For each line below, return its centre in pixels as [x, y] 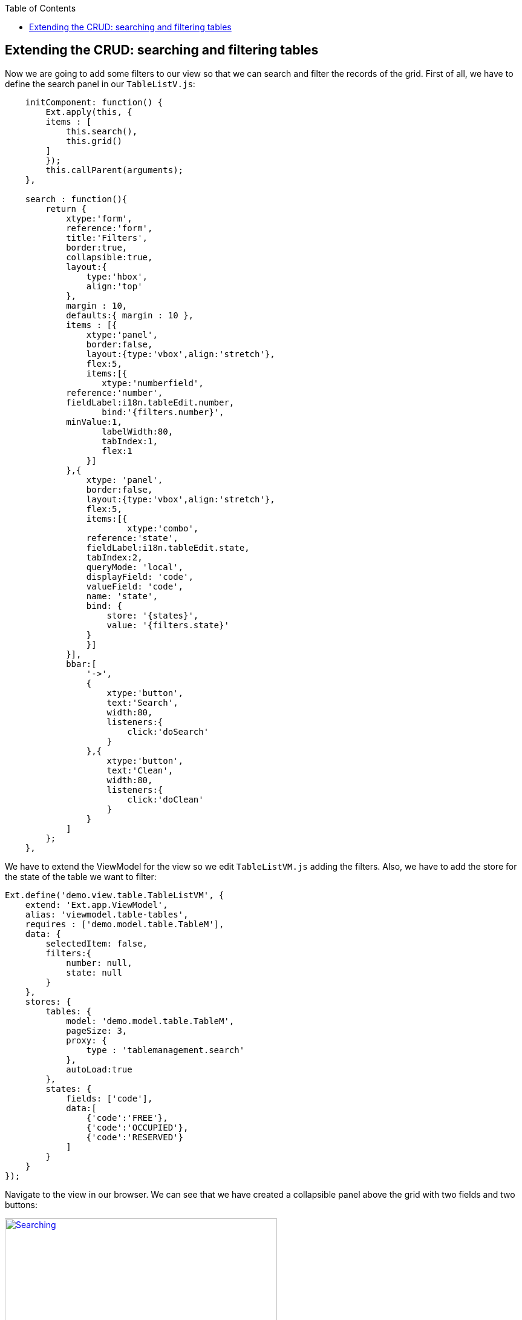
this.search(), [102, 131]
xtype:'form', [99, 218]
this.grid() [94, 141]
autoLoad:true [99, 1069]
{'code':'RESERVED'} [135, 1137]
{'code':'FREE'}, [127, 1118]
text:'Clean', [140, 770]
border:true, [97, 247]
